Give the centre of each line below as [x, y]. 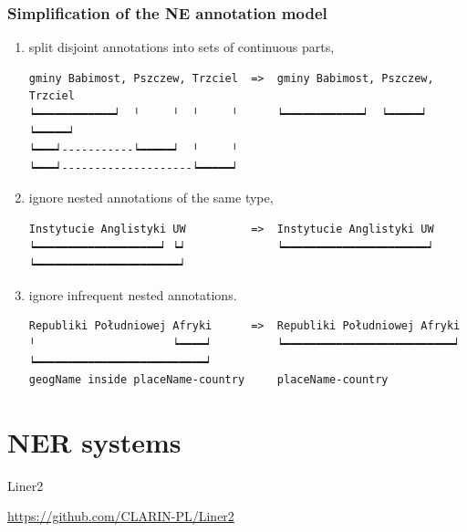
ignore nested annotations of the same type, [151, 198]
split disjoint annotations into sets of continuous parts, [182, 47]
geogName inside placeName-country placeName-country [208, 380]
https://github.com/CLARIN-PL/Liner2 [121, 516]
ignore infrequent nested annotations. [133, 294]
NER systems [94, 441]
